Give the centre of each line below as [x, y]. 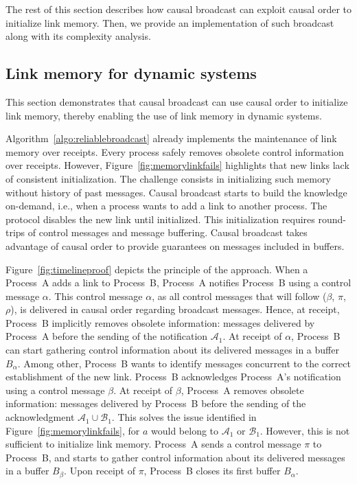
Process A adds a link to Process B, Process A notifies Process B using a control [178, 283]
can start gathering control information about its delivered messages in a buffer [172, 350]
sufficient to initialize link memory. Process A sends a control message [153, 444]
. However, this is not [305, 430]
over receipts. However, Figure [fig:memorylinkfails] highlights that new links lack [177, 165]
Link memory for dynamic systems [131, 73]
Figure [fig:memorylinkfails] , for [73, 430]
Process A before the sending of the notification [107, 336]
